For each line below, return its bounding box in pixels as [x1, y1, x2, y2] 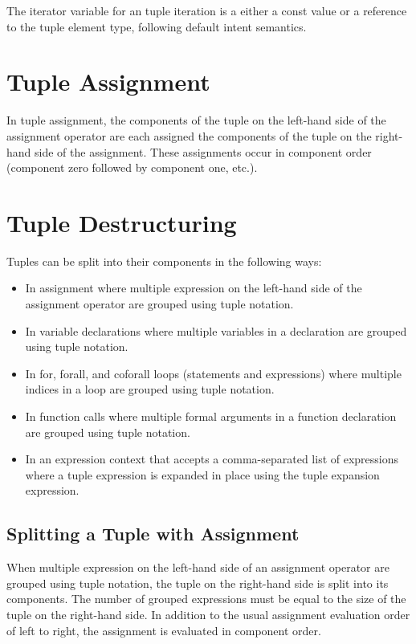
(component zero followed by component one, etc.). [6, 159, 258, 176]
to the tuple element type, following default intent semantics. [6, 18, 307, 35]
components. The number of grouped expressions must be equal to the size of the [6, 590, 406, 607]
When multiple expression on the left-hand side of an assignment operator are [6, 559, 389, 576]
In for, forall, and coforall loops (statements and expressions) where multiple [25, 365, 402, 381]
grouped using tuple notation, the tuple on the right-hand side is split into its [6, 574, 389, 591]
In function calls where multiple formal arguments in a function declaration [25, 407, 397, 424]
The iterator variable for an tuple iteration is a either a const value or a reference [6, 2, 407, 18]
